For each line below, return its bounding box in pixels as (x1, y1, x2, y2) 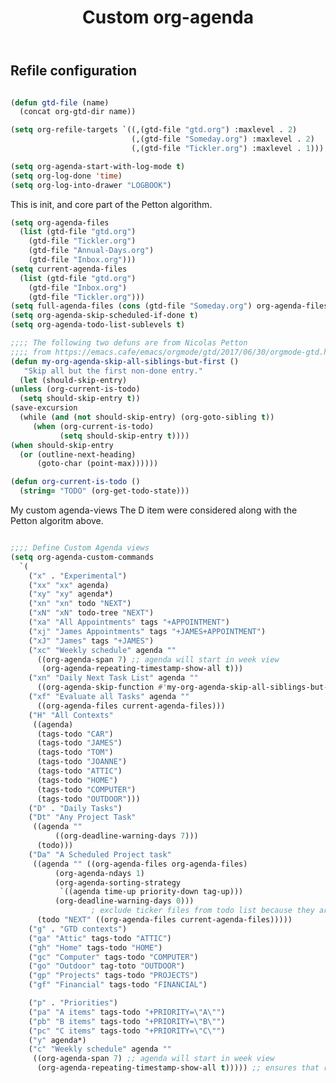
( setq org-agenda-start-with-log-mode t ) (10, 161, 186, 171)
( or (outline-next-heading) (19, 449, 137, 460)
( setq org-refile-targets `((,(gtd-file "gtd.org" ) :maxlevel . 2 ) (10, 125, 298, 135)
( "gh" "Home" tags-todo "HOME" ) (28, 942, 163, 953)
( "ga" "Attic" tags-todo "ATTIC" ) (28, 933, 172, 943)
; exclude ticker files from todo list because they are (90, 906, 333, 916)
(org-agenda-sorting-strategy (54, 877, 182, 888)
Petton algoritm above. (10, 515, 104, 527)
